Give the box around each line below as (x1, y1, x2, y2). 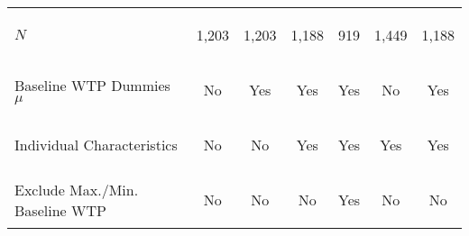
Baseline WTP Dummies (14, 74, 170, 95)
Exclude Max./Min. (14, 178, 139, 200)
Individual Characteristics (14, 134, 178, 155)
